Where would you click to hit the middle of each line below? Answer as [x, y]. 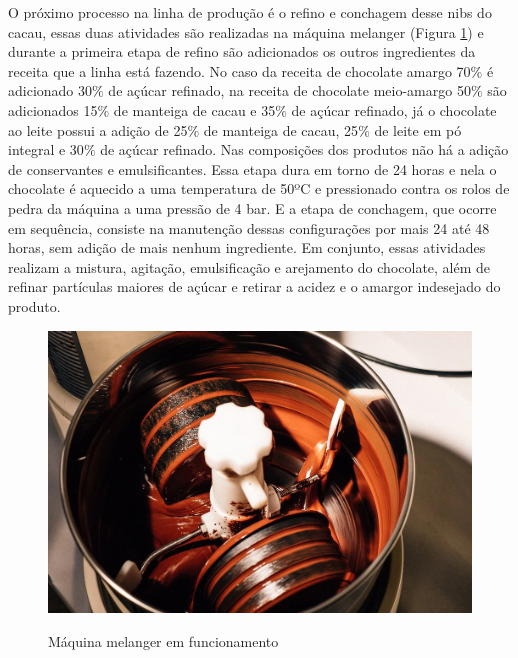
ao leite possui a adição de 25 [98, 129]
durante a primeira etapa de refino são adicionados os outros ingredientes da [242, 51]
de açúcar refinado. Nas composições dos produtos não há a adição [304, 149]
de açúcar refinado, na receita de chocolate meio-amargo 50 [289, 90]
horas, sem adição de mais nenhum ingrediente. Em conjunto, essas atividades [247, 247]
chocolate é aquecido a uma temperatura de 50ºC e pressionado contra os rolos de [259, 188]
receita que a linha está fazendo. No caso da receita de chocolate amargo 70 [239, 70]
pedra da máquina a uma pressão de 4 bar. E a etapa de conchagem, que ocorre [252, 207]
